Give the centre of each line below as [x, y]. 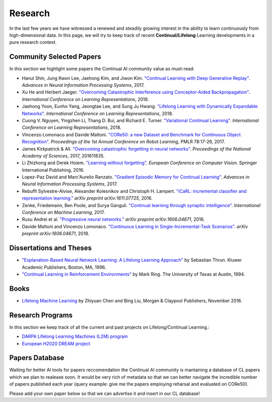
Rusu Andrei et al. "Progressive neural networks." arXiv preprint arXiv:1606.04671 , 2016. [113, 219]
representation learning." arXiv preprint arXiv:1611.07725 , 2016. [87, 198]
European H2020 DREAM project [56, 343]
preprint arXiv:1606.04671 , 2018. [56, 234]
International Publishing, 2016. [53, 170]
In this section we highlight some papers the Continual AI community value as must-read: [102, 69]
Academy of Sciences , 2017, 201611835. [63, 156]
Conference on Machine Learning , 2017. [63, 213]
